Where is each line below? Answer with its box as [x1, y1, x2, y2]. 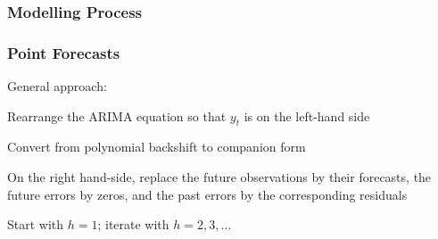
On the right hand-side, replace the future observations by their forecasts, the [7, 168, 432, 186]
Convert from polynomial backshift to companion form [7, 137, 306, 156]
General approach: [7, 77, 107, 95]
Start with [7, 215, 64, 234]
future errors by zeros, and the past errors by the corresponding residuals [7, 185, 408, 203]
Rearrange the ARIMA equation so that [7, 106, 227, 125]
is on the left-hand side [244, 106, 370, 125]
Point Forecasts [7, 41, 120, 63]
